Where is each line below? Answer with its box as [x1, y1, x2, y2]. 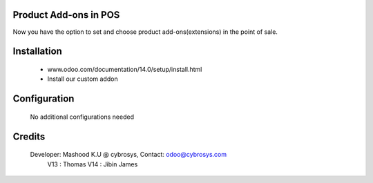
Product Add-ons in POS [12, 9, 120, 21]
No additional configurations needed [30, 113, 135, 121]
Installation [12, 46, 62, 57]
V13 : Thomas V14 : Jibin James [47, 160, 138, 168]
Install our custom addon [47, 75, 118, 83]
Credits [12, 131, 46, 142]
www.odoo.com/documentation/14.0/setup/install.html [47, 65, 202, 73]
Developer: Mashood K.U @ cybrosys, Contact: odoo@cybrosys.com [30, 151, 227, 159]
